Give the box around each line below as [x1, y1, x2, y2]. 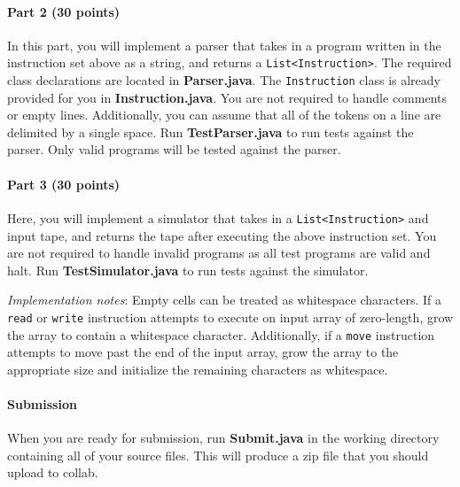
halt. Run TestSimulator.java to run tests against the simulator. [7, 260, 369, 279]
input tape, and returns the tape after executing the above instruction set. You [7, 226, 437, 244]
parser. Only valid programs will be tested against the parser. [7, 140, 341, 158]
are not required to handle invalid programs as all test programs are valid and [7, 243, 431, 262]
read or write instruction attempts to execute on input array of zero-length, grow [7, 307, 454, 326]
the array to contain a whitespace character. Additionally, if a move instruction [7, 325, 435, 344]
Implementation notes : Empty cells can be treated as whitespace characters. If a [7, 290, 441, 309]
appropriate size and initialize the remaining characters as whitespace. [7, 359, 388, 378]
